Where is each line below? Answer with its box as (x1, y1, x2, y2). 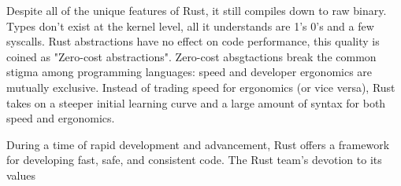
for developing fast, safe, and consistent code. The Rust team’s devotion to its (6, 151, 382, 168)
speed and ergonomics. (6, 110, 115, 126)
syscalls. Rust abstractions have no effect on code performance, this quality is (6, 33, 380, 49)
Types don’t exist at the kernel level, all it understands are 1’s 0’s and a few (6, 17, 374, 34)
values (6, 166, 36, 183)
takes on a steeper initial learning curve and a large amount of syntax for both (6, 94, 386, 111)
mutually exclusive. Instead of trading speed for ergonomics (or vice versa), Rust (6, 78, 395, 95)
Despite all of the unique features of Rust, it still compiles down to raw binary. (6, 2, 387, 18)
